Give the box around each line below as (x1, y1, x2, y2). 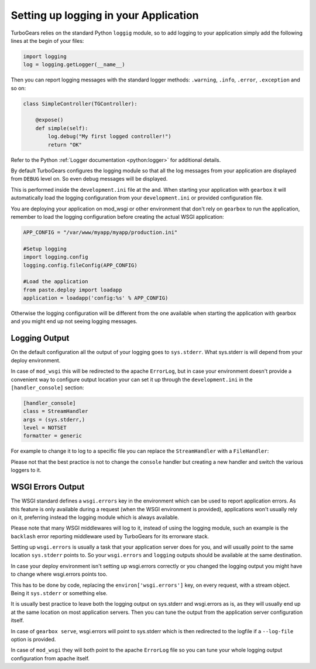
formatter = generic (23, 433, 82, 439)
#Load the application (23, 279, 88, 285)
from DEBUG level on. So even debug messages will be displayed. (11, 175, 168, 182)
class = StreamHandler (23, 408, 88, 415)
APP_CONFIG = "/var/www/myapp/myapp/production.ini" (23, 229, 178, 236)
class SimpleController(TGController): (23, 100, 138, 107)
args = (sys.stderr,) (23, 416, 85, 423)
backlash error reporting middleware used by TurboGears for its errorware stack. (11, 532, 209, 539)
